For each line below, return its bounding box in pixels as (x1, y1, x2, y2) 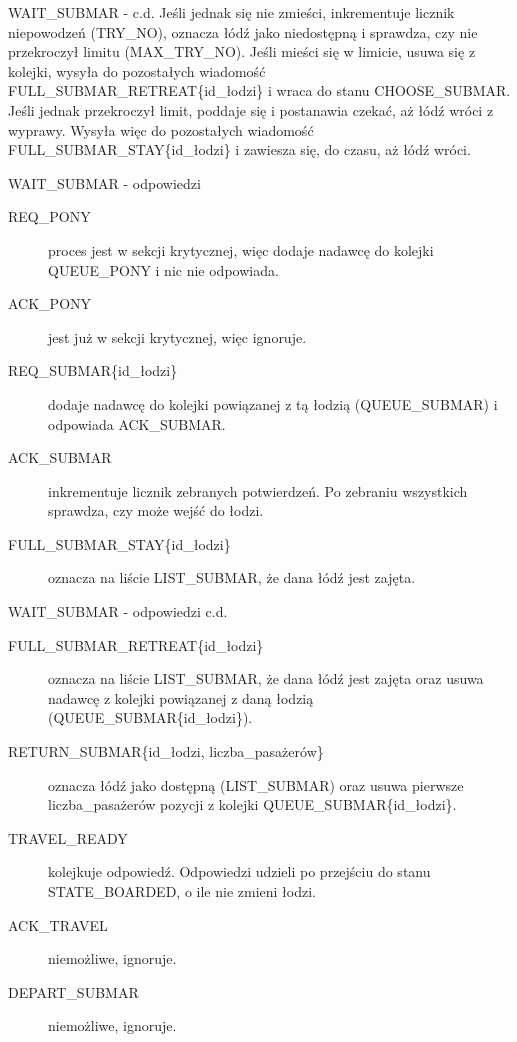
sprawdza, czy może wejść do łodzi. (48, 500, 264, 521)
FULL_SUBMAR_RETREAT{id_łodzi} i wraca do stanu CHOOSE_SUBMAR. (8, 80, 511, 101)
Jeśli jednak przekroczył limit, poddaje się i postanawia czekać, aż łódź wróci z (8, 99, 494, 120)
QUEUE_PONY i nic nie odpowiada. (48, 259, 279, 280)
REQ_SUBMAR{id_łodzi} (8, 360, 178, 381)
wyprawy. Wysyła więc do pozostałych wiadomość (8, 119, 314, 140)
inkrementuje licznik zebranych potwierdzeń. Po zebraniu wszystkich (48, 480, 468, 501)
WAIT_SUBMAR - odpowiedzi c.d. (8, 601, 228, 622)
